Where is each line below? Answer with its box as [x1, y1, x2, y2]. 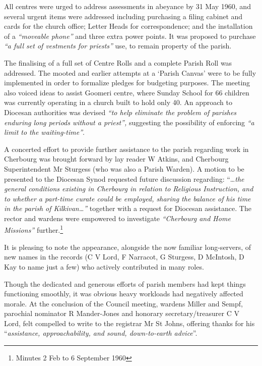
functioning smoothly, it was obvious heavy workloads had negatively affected [4, 288, 243, 299]
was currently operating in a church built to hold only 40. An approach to [4, 97, 232, 108]
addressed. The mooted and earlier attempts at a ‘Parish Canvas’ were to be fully [4, 67, 256, 78]
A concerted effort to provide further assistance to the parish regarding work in [4, 143, 249, 154]
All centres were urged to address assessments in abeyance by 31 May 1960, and [4, 1, 251, 11]
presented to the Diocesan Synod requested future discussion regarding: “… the [4, 173, 244, 184]
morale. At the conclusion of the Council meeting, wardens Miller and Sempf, [4, 298, 243, 308]
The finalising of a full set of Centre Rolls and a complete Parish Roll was [4, 57, 232, 68]
